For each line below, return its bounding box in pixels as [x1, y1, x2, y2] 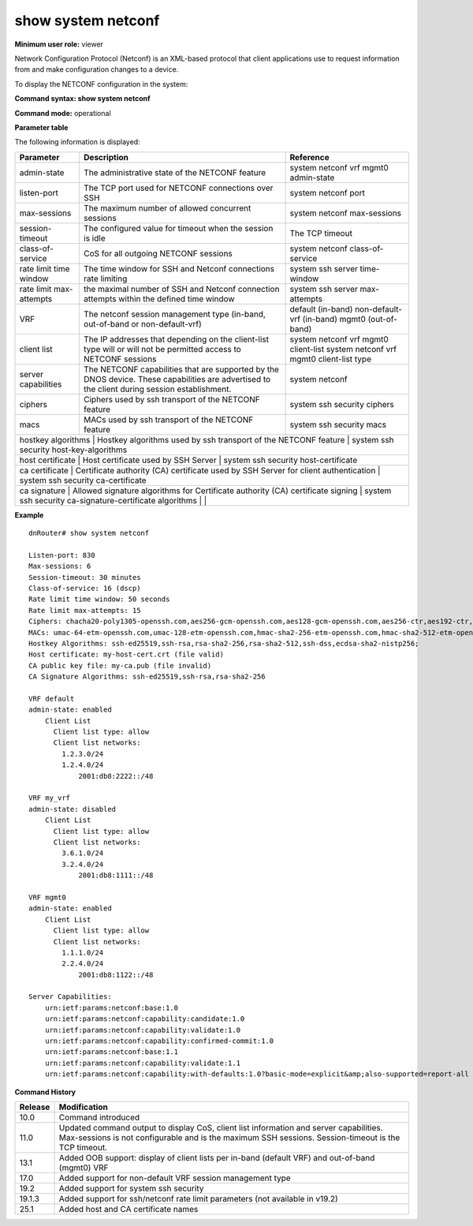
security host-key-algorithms [19, 444, 128, 455]
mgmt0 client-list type [289, 353, 372, 364]
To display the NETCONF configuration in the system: [14, 79, 188, 88]
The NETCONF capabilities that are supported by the [84, 364, 280, 375]
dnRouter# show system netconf [28, 529, 150, 538]
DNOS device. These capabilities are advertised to [84, 373, 271, 384]
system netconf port [289, 187, 366, 198]
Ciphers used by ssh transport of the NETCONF [84, 394, 260, 405]
